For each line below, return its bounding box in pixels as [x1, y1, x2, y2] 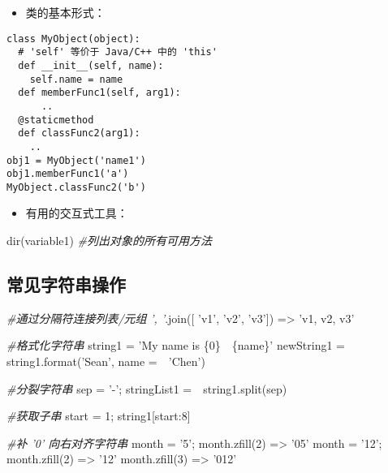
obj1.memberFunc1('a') [6, 168, 129, 180]
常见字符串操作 [6, 272, 126, 297]
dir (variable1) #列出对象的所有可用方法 [6, 232, 213, 249]
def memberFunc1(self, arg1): [18, 87, 181, 99]
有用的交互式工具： [25, 204, 128, 221]
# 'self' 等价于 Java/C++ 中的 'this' [18, 46, 218, 58]
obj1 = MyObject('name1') [6, 154, 146, 166]
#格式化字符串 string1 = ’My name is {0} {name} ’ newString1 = [6, 337, 346, 354]
